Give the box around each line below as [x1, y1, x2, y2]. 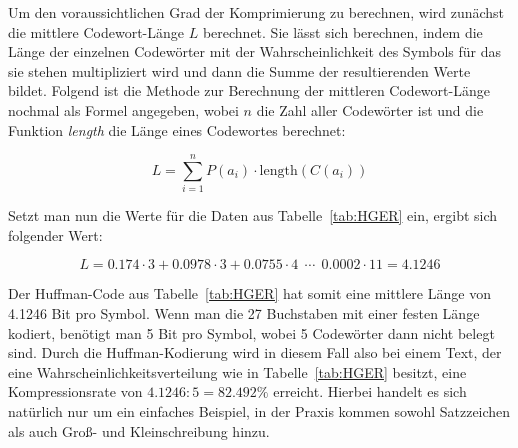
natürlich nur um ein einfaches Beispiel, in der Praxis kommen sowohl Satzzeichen [8, 401, 511, 422]
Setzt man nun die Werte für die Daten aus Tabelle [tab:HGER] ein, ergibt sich [8, 205, 498, 226]
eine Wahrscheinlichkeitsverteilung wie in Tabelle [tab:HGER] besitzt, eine [8, 361, 467, 382]
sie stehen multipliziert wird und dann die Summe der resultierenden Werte [8, 60, 471, 81]
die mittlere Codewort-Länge [8, 21, 185, 42]
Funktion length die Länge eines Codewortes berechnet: [8, 119, 346, 140]
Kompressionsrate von [8, 381, 143, 402]
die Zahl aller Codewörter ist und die [256, 99, 484, 120]
